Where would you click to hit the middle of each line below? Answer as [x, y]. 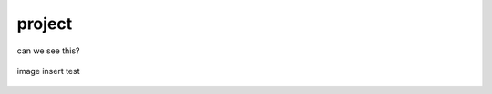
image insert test [48, 70]
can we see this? [48, 51]
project [45, 23]
